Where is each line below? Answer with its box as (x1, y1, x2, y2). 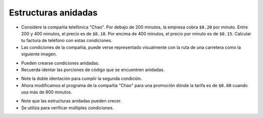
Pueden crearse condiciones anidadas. (21, 60, 100, 66)
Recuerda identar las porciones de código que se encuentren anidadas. (21, 67, 165, 73)
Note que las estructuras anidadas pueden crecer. (21, 98, 122, 104)
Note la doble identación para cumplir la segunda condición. (21, 75, 142, 82)
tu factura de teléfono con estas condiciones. (21, 38, 113, 44)
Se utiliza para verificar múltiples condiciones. (21, 104, 114, 111)
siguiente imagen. (21, 51, 57, 57)
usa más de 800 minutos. (21, 89, 73, 95)
